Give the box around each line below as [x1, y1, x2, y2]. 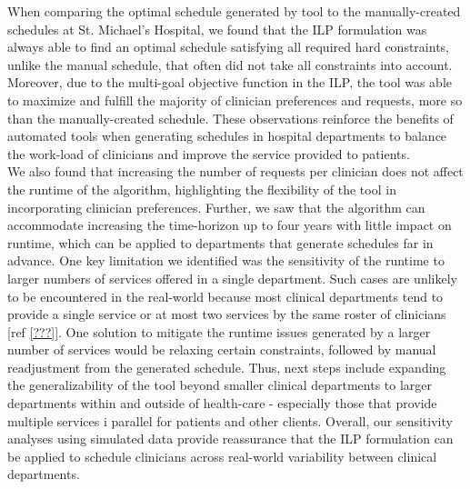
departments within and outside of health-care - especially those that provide [7, 394, 437, 413]
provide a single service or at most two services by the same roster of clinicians [7, 304, 446, 324]
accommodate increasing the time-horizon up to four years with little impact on [7, 215, 452, 235]
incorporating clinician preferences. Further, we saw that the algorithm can [7, 197, 425, 216]
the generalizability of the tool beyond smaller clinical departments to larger [7, 375, 433, 394]
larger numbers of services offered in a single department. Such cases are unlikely [7, 268, 457, 287]
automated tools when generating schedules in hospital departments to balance [7, 126, 447, 145]
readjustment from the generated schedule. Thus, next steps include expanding [7, 357, 446, 376]
